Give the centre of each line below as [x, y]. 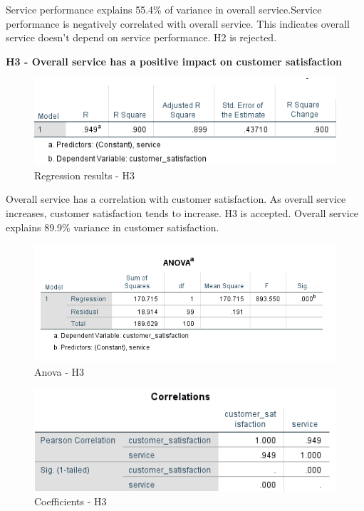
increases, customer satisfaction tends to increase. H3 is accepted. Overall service [182, 212]
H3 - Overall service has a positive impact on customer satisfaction [174, 61]
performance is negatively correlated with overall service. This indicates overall [178, 23]
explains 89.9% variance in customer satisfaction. [113, 227]
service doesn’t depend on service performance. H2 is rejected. [141, 37]
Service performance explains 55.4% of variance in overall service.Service [164, 9]
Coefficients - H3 [71, 501]
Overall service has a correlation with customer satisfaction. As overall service [176, 199]
